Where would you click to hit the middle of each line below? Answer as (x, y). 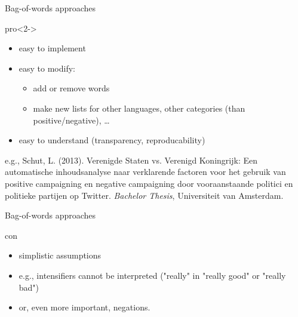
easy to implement (52, 48)
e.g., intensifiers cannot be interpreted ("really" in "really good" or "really (152, 275)
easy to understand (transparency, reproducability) (112, 140)
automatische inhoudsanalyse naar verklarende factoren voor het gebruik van (145, 172)
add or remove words (71, 88)
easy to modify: (47, 68)
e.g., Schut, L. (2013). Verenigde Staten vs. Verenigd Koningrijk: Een (131, 160)
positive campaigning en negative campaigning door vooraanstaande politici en (149, 183)
